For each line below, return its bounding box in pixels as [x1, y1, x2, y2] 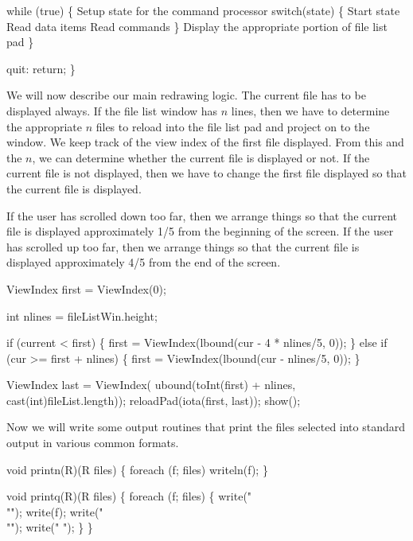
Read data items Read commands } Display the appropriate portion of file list [6, 18, 388, 34]
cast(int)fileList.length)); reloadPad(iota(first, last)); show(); [6, 391, 301, 408]
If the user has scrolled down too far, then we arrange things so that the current [6, 207, 398, 224]
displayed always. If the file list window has [6, 102, 218, 119]
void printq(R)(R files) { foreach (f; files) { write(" [6, 488, 252, 504]
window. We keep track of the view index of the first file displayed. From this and [6, 134, 404, 150]
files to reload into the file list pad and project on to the [95, 118, 370, 134]
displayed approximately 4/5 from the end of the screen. [6, 254, 281, 270]
